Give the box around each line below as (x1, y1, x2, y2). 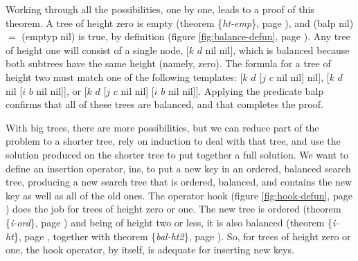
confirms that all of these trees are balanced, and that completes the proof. (6, 97, 323, 111)
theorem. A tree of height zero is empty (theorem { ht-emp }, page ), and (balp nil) (6, 15, 354, 30)
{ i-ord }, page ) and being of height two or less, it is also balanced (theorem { (6, 215, 333, 229)
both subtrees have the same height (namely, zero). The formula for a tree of (6, 56, 331, 71)
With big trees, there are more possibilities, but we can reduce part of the (6, 120, 319, 134)
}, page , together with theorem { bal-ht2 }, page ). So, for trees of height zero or (13, 228, 351, 243)
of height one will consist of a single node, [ (6, 42, 189, 57)
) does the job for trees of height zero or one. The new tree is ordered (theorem (6, 201, 341, 216)
